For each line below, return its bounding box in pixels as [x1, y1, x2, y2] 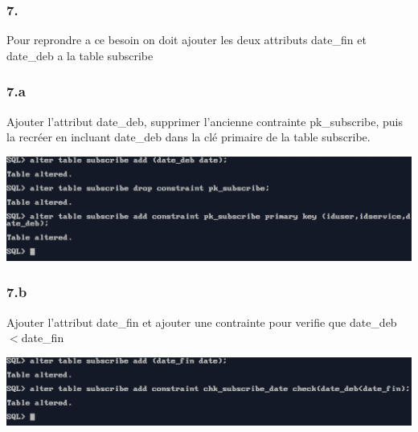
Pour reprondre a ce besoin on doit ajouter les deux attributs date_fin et [6, 31, 367, 48]
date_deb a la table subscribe [6, 47, 154, 63]
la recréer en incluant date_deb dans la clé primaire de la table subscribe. [6, 128, 371, 145]
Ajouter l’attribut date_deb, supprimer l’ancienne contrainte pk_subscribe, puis [6, 112, 403, 129]
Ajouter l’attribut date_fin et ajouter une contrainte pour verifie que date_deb [6, 313, 397, 330]
